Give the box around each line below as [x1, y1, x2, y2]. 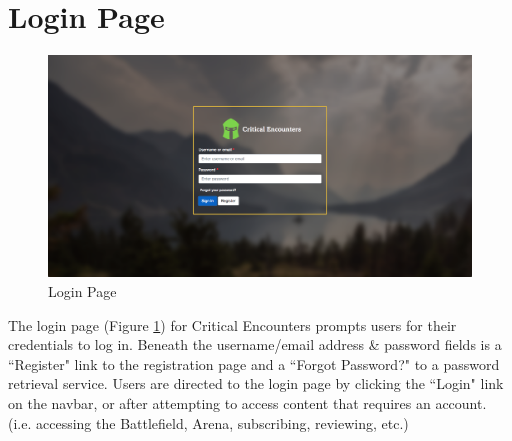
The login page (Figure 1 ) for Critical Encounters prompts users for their [8, 314, 457, 335]
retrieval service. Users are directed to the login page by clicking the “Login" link [8, 373, 504, 394]
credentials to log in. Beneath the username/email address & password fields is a [8, 334, 502, 355]
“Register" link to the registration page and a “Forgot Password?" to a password [8, 353, 500, 374]
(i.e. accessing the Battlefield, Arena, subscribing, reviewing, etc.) [8, 412, 409, 433]
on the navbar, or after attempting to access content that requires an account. [8, 393, 487, 414]
